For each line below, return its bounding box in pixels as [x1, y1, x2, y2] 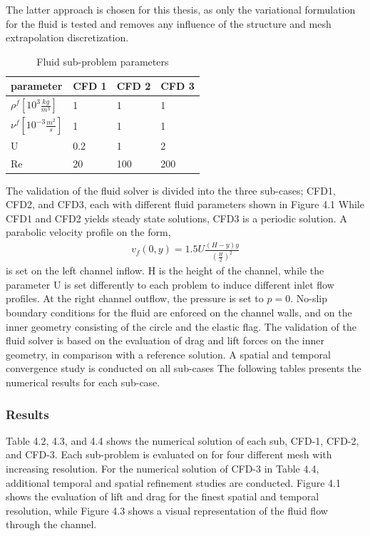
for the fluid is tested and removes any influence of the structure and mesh [6, 16, 332, 31]
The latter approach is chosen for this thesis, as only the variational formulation [6, 2, 356, 16]
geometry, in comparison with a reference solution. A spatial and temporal [6, 346, 331, 361]
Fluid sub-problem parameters [36, 53, 169, 68]
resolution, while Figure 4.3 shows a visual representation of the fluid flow [6, 502, 328, 517]
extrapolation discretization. [6, 30, 129, 45]
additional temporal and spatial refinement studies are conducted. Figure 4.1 [6, 475, 341, 490]
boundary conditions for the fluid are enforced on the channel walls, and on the [6, 305, 352, 320]
